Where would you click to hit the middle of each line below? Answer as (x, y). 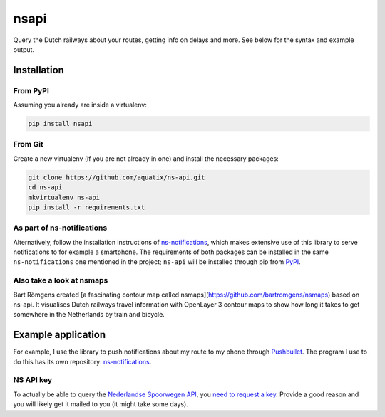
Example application (60, 335)
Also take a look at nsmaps (61, 280)
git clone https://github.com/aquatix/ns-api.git (117, 177)
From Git (29, 144)
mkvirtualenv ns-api (64, 197)
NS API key (33, 380)
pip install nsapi (60, 124)
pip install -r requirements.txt (87, 207)
